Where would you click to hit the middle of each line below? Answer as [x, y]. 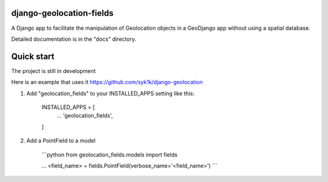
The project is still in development [53, 71]
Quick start [33, 56]
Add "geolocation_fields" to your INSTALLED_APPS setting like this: [110, 93]
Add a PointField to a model [61, 141]
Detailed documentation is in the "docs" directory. [74, 39]
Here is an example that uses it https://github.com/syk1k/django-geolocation [107, 82]
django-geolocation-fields [62, 13]
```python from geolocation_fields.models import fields [110, 155]
